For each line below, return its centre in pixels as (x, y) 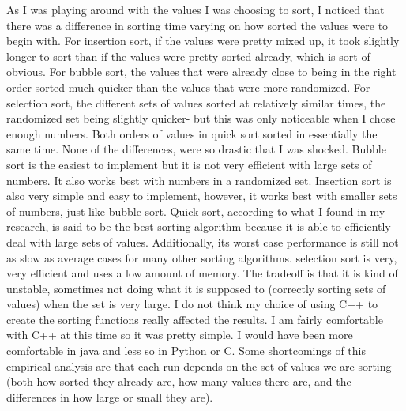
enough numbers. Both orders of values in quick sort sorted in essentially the (192, 133)
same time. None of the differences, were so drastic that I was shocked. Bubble (196, 149)
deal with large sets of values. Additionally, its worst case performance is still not (203, 241)
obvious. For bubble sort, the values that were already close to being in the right (201, 72)
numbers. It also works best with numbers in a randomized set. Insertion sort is (199, 180)
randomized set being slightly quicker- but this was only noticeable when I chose (201, 118)
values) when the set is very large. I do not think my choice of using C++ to (192, 304)
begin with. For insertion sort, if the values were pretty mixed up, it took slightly (203, 41)
